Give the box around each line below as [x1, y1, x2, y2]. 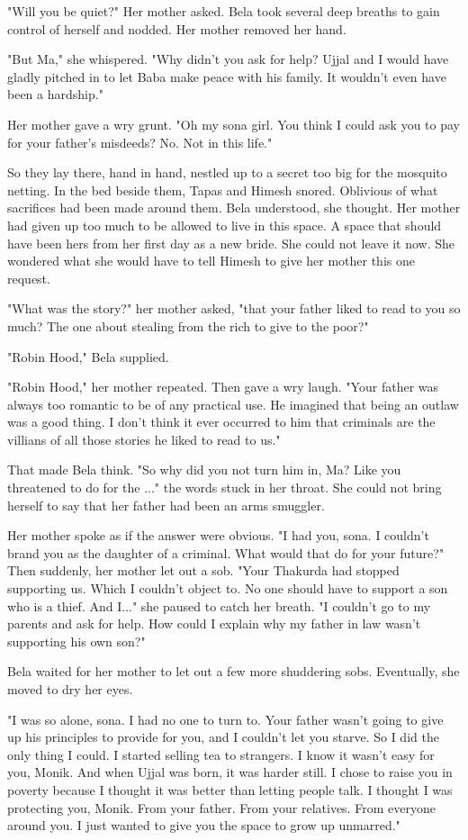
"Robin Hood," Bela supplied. [7, 347, 169, 366]
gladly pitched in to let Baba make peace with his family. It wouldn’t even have [7, 67, 446, 86]
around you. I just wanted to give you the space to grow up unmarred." [7, 816, 400, 835]
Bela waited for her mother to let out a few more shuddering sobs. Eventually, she [7, 662, 460, 681]
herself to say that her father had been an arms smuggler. [7, 495, 325, 514]
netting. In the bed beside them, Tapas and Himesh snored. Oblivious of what [7, 180, 438, 199]
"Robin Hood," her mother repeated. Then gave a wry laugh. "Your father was [7, 377, 439, 396]
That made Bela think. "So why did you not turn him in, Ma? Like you [7, 460, 401, 479]
